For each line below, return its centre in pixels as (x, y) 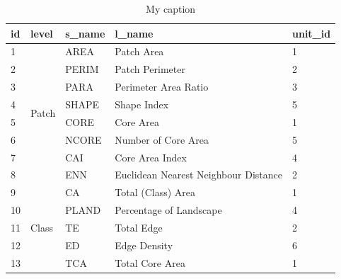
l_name (134, 33)
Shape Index (142, 104)
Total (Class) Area (155, 192)
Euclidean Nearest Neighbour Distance (198, 175)
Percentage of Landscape (168, 210)
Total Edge (139, 227)
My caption (171, 8)
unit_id (311, 33)
